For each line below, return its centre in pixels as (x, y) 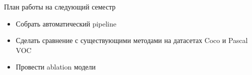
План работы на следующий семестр (60, 6)
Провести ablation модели (56, 67)
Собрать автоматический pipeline (66, 23)
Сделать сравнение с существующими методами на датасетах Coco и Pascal (132, 40)
